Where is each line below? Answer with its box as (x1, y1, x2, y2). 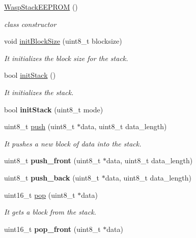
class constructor (4, 18, 57, 29)
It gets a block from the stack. (4, 206, 96, 217)
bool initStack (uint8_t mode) (4, 104, 103, 114)
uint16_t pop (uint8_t (4, 189, 75, 200)
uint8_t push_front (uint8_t (4, 155, 101, 166)
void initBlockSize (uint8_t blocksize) (4, 36, 122, 46)
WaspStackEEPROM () (4, 2, 78, 12)
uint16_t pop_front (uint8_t (4, 223, 101, 234)
